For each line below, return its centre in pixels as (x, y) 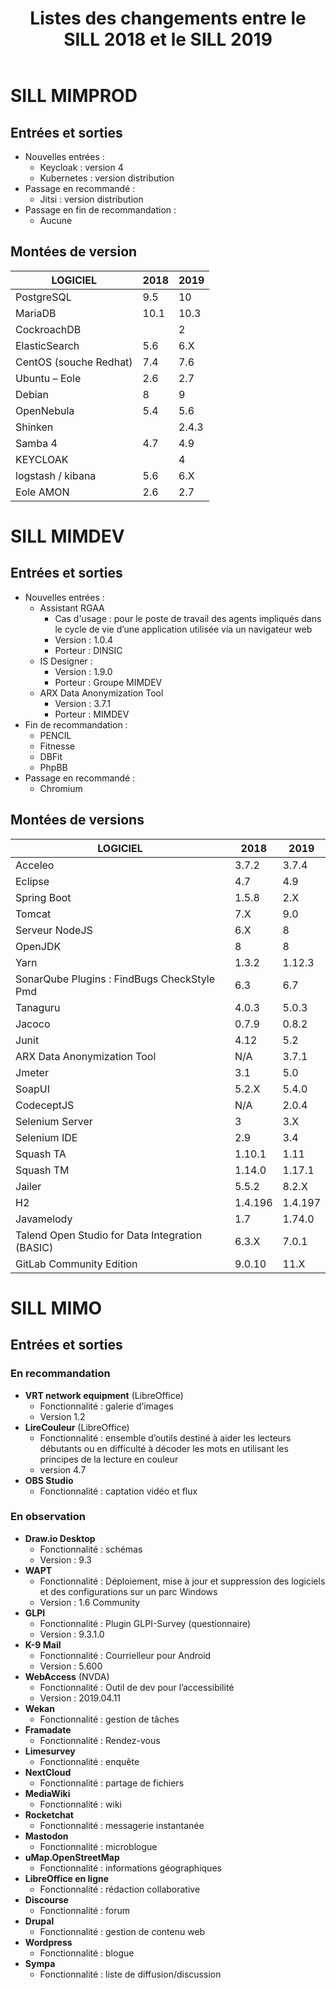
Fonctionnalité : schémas (91, 1549)
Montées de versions (77, 820)
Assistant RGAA (72, 608)
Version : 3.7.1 (82, 703)
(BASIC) (34, 1247)
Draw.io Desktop (60, 1538)
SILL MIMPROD (74, 96)
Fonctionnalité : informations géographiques (130, 1868)
